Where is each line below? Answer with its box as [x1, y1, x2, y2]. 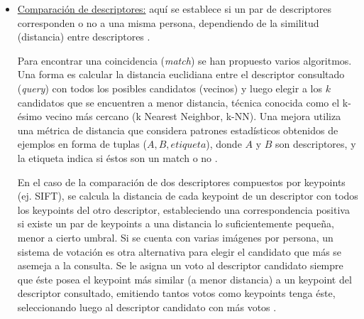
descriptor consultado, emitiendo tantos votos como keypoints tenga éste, [17, 286, 336, 301]
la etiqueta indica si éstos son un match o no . [17, 150, 218, 165]
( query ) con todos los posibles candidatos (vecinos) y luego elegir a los [17, 80, 322, 95]
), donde [206, 136, 242, 151]
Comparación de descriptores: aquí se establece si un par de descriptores [17, 1, 331, 16]
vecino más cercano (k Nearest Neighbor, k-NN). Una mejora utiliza [45, 109, 341, 124]
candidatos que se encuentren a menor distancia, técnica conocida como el [17, 94, 340, 109]
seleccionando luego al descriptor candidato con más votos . [17, 299, 277, 314]
